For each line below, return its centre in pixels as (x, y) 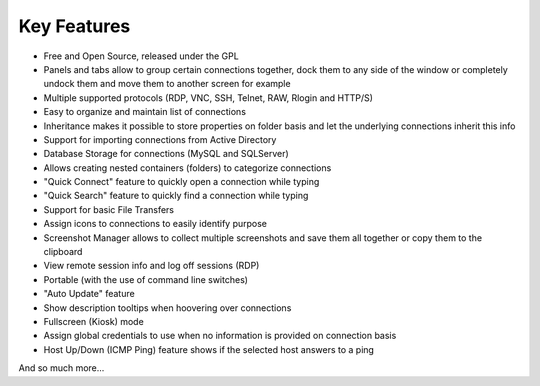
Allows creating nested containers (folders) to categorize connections (187, 167)
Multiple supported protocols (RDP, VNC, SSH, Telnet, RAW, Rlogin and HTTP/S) (208, 97)
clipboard (63, 252)
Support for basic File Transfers (109, 209)
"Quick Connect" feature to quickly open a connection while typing (181, 182)
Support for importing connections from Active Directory (160, 139)
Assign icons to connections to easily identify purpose (155, 224)
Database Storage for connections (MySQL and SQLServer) (166, 154)
